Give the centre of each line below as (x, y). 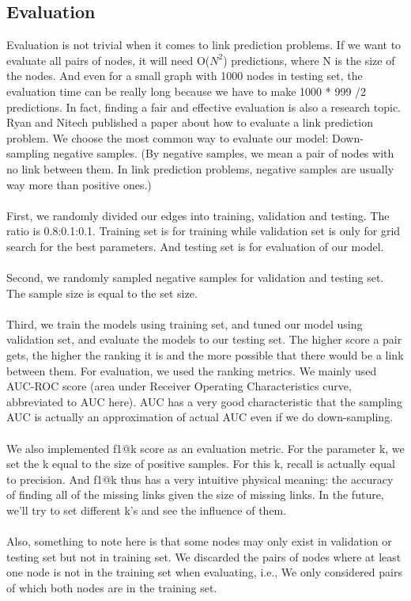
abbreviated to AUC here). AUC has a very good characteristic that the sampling (204, 401)
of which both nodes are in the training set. (112, 587)
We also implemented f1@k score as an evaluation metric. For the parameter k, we (205, 448)
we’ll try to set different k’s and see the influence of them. (147, 510)
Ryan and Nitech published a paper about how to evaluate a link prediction (190, 122)
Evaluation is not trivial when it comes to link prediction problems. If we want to (204, 45)
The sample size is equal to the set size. (102, 293)
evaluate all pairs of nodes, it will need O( (108, 60)
